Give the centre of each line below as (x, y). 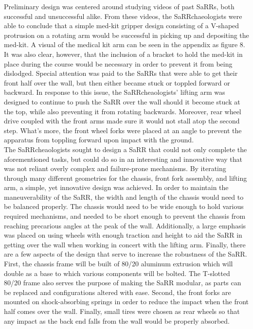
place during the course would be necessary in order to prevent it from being (118, 63)
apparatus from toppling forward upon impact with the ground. (99, 140)
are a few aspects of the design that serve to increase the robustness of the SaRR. (126, 254)
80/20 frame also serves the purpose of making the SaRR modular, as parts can (123, 283)
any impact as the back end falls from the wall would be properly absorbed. (117, 320)
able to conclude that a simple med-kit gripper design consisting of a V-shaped (122, 26)
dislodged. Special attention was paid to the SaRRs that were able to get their (121, 73)
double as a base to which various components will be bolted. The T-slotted (117, 273)
